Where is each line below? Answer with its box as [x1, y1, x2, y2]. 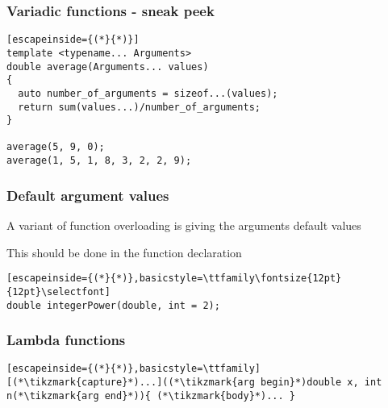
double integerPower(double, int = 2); [6, 299, 220, 311]
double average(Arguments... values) [6, 60, 209, 73]
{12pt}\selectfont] [6, 285, 111, 298]
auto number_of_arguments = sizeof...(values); [18, 87, 278, 99]
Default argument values [6, 185, 169, 205]
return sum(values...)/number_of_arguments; [18, 101, 261, 113]
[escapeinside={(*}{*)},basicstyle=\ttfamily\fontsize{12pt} [6, 273, 342, 285]
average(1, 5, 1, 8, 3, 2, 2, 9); [6, 155, 192, 167]
